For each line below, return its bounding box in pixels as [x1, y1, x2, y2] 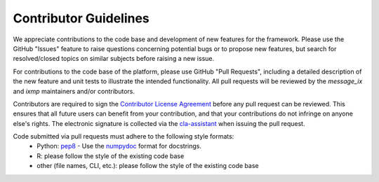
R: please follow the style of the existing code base [36, 151, 185, 160]
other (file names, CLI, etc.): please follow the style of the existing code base [36, 162, 259, 170]
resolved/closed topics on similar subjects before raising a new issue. [13, 55, 215, 63]
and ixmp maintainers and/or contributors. [13, 87, 135, 95]
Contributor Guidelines [13, 10, 150, 26]
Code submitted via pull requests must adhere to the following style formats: [13, 132, 234, 141]
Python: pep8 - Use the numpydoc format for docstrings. [36, 142, 201, 150]
